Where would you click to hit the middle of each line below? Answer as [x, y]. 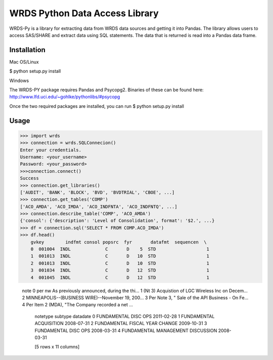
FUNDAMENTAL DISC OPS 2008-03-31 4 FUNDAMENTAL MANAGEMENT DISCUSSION [126, 330]
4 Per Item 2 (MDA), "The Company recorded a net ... [78, 305]
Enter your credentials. [51, 150]
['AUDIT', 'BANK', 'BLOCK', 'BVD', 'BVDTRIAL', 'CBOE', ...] [97, 192]
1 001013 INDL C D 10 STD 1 [120, 256]
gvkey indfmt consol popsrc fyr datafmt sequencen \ [119, 242]
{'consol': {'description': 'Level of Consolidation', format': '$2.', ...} [117, 221]
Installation [27, 50]
